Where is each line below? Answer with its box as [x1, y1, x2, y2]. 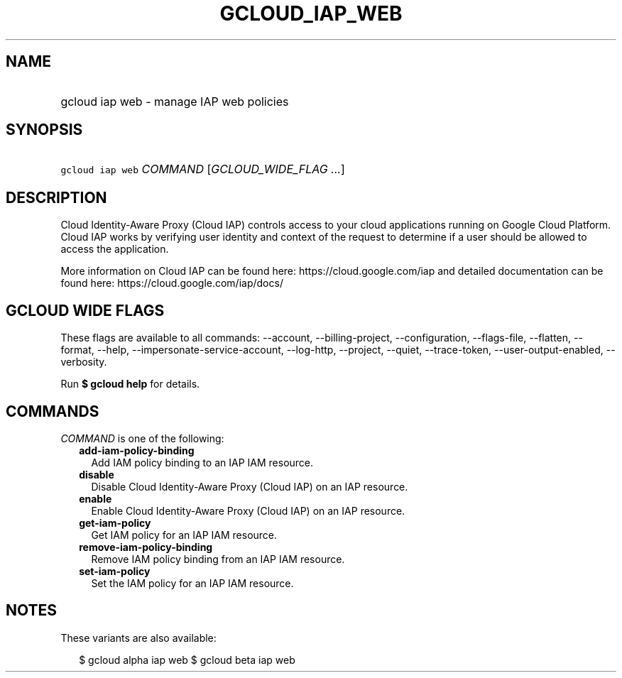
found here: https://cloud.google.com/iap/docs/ [60, 277, 283, 290]
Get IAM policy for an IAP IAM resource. [91, 528, 278, 541]
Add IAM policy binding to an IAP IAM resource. [91, 456, 314, 469]
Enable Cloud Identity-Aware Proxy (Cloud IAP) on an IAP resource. [91, 504, 405, 517]
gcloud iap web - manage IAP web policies [60, 94, 289, 109]
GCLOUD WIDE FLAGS [6, 301, 165, 319]
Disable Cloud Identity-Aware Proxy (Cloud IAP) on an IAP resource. [91, 480, 408, 493]
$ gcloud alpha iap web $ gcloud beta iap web [79, 653, 295, 666]
